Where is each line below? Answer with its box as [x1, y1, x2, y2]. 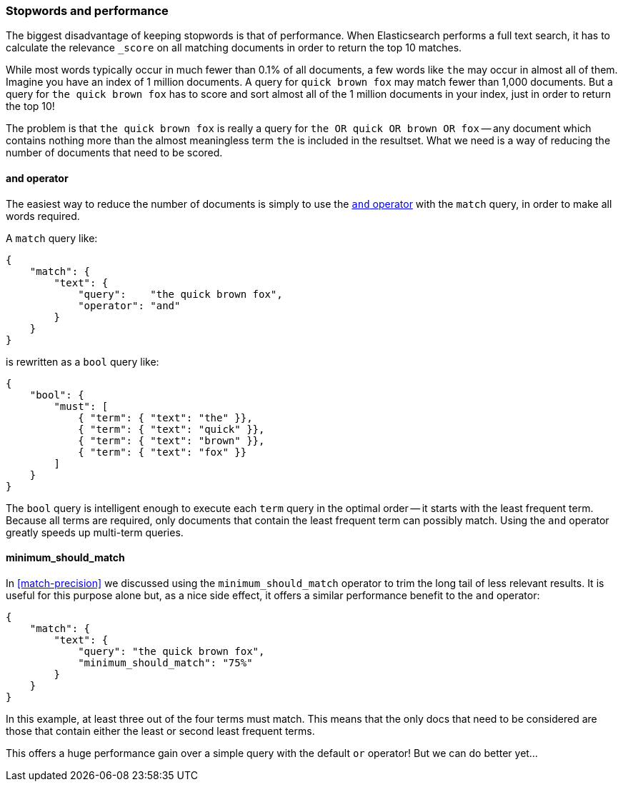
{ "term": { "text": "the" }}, [78, 411, 253, 423]
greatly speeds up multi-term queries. [6, 526, 184, 538]
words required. [6, 209, 80, 222]
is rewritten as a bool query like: [6, 355, 159, 368]
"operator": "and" [78, 299, 181, 311]
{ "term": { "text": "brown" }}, [78, 434, 265, 446]
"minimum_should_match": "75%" [78, 656, 253, 668]
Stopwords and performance [6, 4, 169, 18]
